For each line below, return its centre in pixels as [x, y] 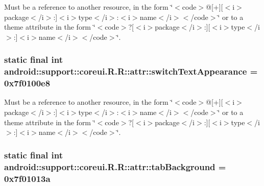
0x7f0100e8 [27, 83]
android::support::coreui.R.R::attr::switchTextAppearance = [131, 71]
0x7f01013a [27, 178]
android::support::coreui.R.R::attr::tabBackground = [115, 166]
